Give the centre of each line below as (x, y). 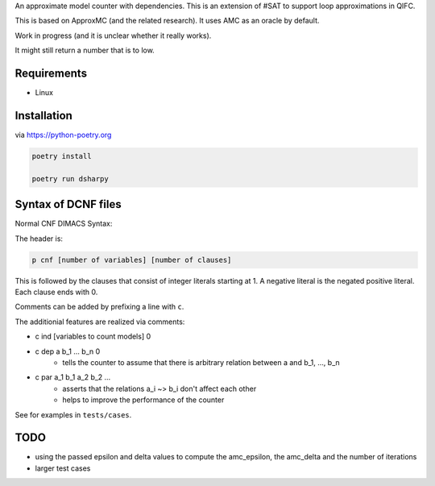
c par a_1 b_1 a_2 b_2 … (73, 377)
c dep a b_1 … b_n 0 (68, 351)
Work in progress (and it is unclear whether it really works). (113, 35)
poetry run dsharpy (70, 179)
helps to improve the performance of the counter (143, 400)
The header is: (39, 239)
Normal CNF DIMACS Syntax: (64, 224)
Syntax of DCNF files (68, 204)
